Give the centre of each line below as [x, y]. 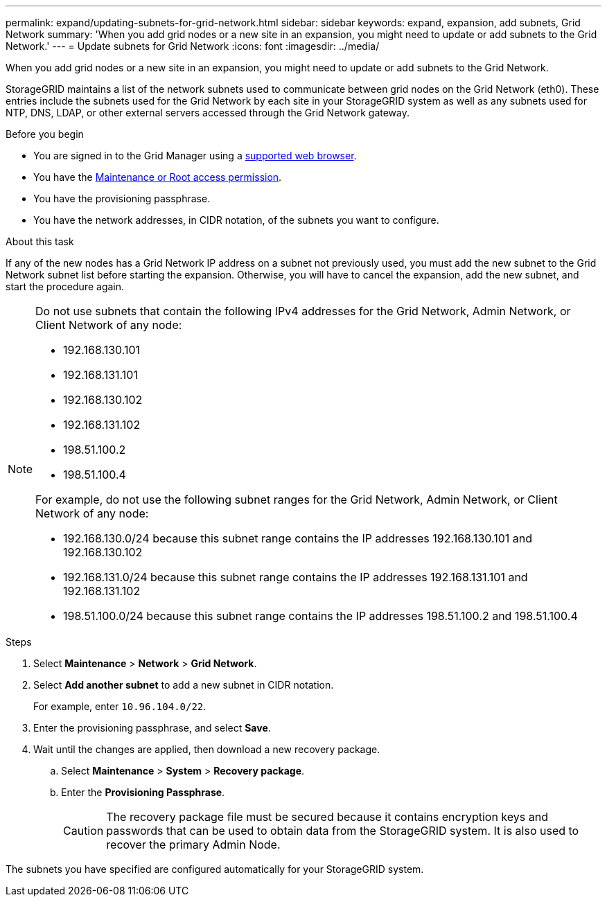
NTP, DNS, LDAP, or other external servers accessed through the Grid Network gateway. [208, 113]
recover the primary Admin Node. [193, 844]
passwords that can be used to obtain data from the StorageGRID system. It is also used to [343, 831]
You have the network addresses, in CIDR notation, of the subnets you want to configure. [236, 220]
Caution [83, 831]
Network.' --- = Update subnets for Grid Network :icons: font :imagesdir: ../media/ [193, 46]
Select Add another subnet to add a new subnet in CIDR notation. [184, 685]
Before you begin [45, 134]
